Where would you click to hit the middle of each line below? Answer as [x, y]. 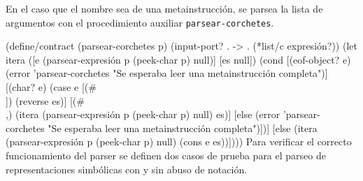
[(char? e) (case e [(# [51, 87]
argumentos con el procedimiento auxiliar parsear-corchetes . [140, 22]
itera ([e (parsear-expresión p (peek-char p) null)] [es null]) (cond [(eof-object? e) [178, 59]
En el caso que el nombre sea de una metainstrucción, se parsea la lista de [164, 8]
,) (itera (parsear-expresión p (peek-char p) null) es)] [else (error [143, 114]
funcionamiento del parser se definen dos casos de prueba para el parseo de [166, 155]
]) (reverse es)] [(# [45, 100]
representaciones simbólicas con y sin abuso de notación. [127, 169]
